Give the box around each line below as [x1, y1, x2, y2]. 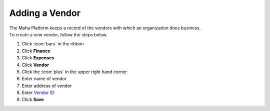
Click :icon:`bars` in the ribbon [21, 41, 84, 47]
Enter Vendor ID [21, 90, 54, 96]
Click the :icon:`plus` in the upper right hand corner [21, 69, 127, 75]
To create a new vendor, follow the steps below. [9, 31, 107, 37]
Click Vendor [21, 62, 49, 68]
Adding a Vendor [9, 7, 81, 18]
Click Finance [21, 48, 50, 54]
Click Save [21, 97, 44, 103]
